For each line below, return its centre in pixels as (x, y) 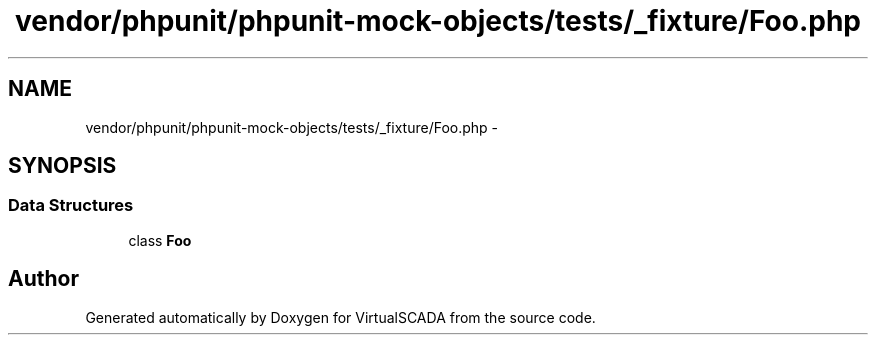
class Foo (160, 240)
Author (43, 279)
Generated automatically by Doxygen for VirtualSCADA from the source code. (340, 317)
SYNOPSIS (62, 166)
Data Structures (71, 205)
